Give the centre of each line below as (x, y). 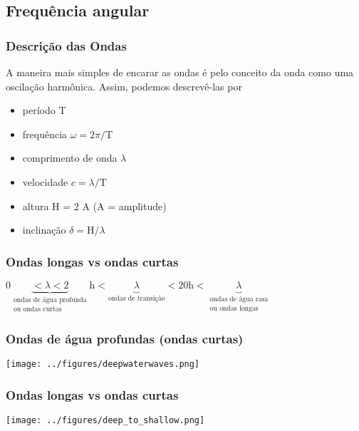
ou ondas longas (234, 309)
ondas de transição (136, 298)
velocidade (45, 181)
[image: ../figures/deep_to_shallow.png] (105, 420)
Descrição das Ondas (66, 45)
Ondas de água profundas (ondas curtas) (125, 338)
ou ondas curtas (37, 310)
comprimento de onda (70, 158)
